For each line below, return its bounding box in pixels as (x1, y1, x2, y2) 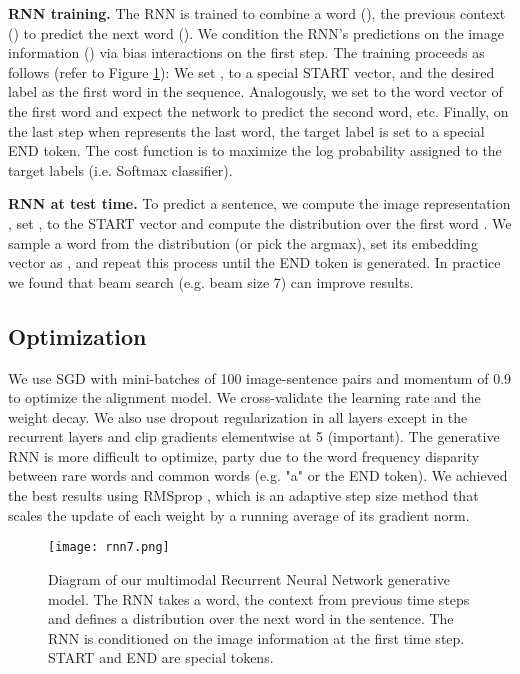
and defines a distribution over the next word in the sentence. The (48, 608, 454, 629)
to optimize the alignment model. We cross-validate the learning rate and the (8, 387, 481, 408)
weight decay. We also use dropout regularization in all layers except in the (8, 406, 468, 427)
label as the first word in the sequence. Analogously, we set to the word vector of (8, 81, 503, 102)
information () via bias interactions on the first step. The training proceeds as (8, 42, 485, 63)
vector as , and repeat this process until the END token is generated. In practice (8, 252, 501, 273)
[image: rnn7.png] (48, 540, 170, 555)
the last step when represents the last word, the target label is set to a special (8, 120, 485, 141)
